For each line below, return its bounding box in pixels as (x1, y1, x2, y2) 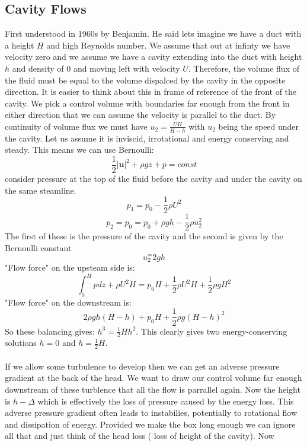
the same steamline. (5, 184, 76, 196)
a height (5, 38, 34, 51)
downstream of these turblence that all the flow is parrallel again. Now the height (5, 383, 300, 395)
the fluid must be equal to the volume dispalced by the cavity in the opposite (5, 73, 286, 86)
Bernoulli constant (5, 241, 72, 254)
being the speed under (218, 120, 299, 132)
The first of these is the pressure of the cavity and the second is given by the (5, 230, 283, 242)
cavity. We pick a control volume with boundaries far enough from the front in (5, 97, 290, 109)
